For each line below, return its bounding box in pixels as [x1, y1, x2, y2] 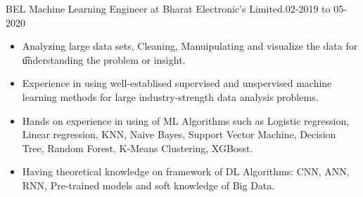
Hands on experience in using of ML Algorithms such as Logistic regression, [22, 113, 350, 128]
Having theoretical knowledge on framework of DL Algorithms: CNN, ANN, [22, 164, 350, 179]
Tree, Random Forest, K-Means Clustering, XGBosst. [22, 140, 253, 155]
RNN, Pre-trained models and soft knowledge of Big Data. [22, 177, 275, 192]
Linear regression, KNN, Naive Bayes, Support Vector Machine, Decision [22, 127, 336, 142]
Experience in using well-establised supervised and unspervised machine [22, 76, 332, 90]
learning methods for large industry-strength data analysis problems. [22, 89, 319, 104]
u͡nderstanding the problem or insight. [22, 52, 186, 67]
